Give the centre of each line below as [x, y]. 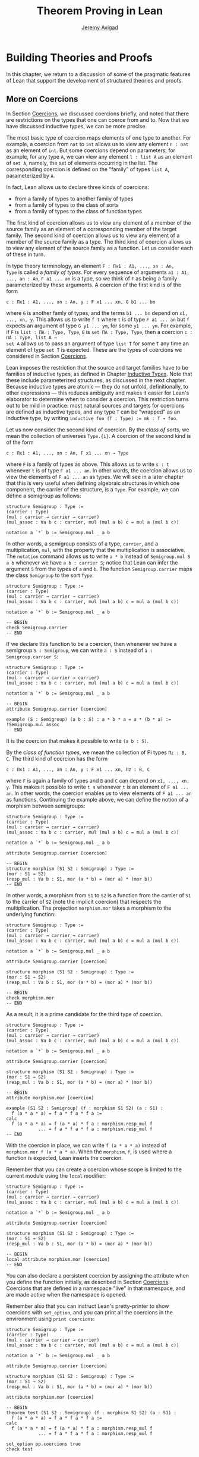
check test [20, 1449]
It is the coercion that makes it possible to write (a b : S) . [78, 740]
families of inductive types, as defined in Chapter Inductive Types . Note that [99, 374]
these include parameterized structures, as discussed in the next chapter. [96, 380]
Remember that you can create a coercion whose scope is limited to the [94, 1169]
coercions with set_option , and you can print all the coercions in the [90, 1312]
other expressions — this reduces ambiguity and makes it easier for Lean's [98, 393]
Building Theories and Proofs [79, 57]
